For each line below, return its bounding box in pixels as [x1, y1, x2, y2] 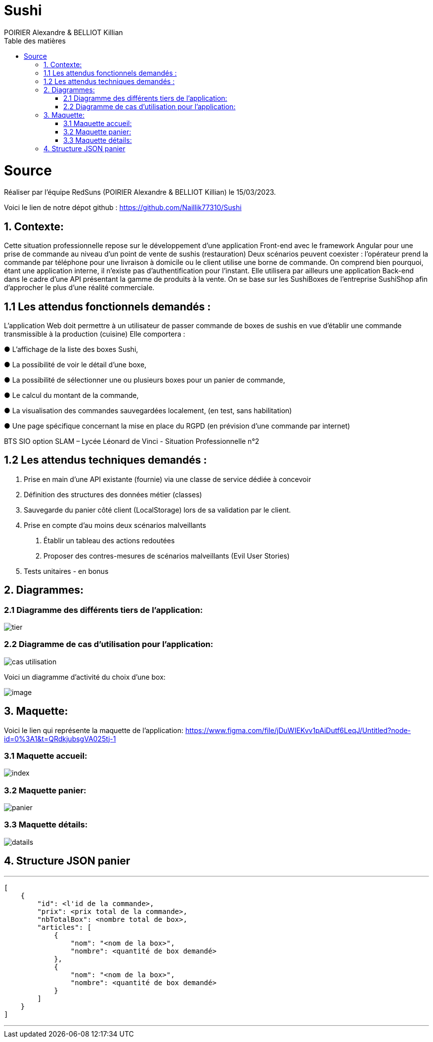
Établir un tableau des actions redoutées [43, 536, 175, 545]
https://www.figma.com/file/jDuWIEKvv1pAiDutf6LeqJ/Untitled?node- [185, 726, 411, 735]
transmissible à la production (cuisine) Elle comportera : [4, 329, 185, 338]
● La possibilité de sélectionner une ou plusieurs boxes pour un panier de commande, [4, 375, 285, 384]
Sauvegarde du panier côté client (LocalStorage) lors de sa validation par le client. [24, 505, 291, 514]
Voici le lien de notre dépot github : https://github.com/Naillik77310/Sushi [4, 203, 242, 212]
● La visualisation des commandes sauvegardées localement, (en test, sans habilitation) [4, 406, 292, 415]
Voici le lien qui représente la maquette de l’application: [4, 726, 184, 735]
